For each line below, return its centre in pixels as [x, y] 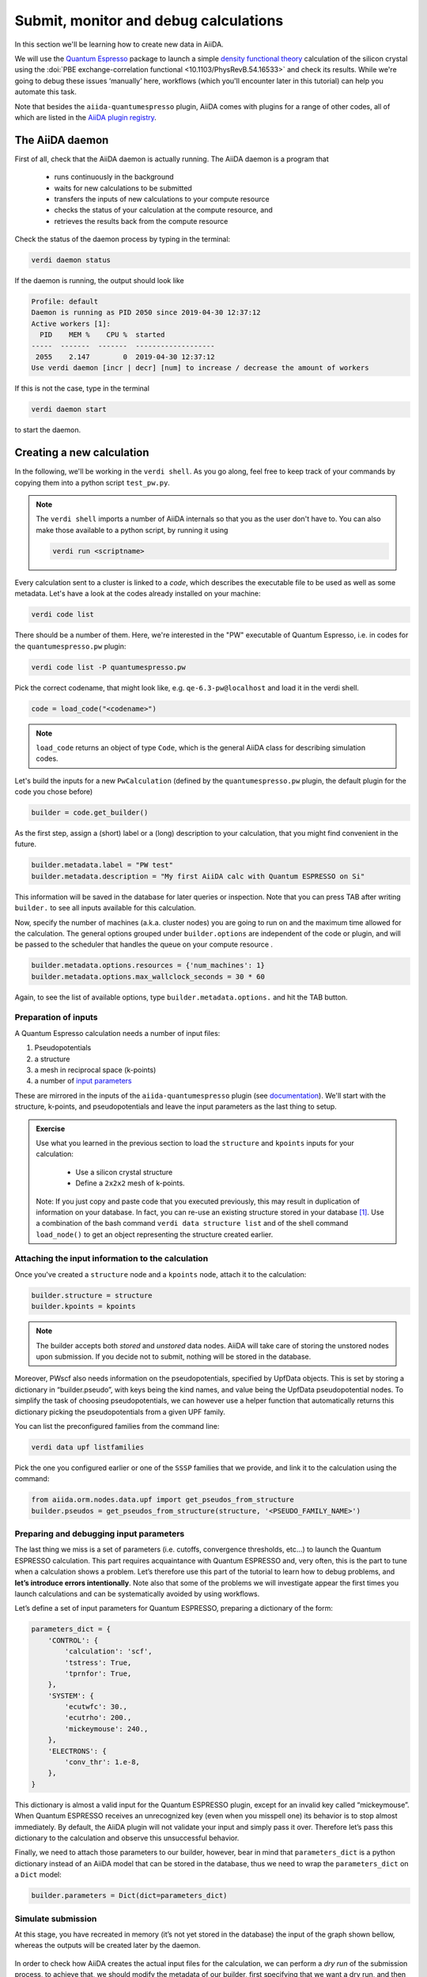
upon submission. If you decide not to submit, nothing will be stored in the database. [174, 1357]
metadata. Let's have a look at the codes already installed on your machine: [138, 594]
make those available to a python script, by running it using [132, 530]
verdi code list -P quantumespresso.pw [108, 667]
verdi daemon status [71, 260]
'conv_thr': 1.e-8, [102, 1762]
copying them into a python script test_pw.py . [92, 482]
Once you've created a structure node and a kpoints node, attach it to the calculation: [161, 1274]
